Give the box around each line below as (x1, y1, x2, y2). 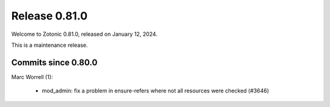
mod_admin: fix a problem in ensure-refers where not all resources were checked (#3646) (42, 87, 269, 94)
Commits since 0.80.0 (11, 57, 98, 67)
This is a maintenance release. (11, 41, 88, 49)
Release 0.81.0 (11, 9, 88, 22)
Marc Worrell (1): (11, 73, 53, 80)
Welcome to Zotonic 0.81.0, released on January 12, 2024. (11, 30, 158, 38)
